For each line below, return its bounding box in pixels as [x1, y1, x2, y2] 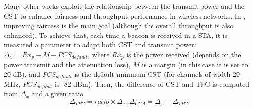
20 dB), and [4, 69, 40, 79]
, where [88, 49, 110, 59]
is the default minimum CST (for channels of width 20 [74, 69, 240, 79]
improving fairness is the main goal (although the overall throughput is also [4, 20, 234, 31]
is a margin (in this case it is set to [142, 59, 248, 70]
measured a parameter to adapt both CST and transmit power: [4, 39, 196, 50]
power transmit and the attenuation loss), [4, 59, 131, 70]
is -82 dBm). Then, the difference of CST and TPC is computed [54, 78, 250, 89]
